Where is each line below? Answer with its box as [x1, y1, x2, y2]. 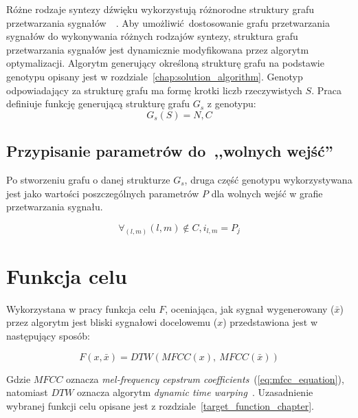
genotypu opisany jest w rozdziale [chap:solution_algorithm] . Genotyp [6, 69, 303, 83]
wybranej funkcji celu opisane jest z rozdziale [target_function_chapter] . [6, 398, 314, 412]
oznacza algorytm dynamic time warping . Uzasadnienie [77, 385, 313, 399]
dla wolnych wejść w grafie [211, 186, 323, 200]
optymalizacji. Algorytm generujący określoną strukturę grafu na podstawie [6, 56, 324, 70]
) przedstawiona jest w [223, 315, 318, 329]
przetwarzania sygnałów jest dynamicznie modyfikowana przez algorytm [6, 42, 309, 56]
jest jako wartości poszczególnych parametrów [6, 186, 199, 200]
